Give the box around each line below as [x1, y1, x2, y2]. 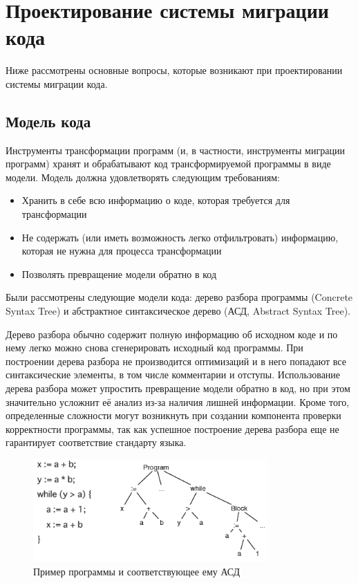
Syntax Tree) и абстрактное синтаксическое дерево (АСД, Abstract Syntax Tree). [6, 304, 350, 318]
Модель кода [6, 110, 91, 131]
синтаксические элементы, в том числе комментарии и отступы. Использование [6, 367, 341, 382]
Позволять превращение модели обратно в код [21, 266, 217, 281]
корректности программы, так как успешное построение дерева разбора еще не [6, 421, 339, 436]
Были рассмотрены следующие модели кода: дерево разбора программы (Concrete [6, 290, 353, 304]
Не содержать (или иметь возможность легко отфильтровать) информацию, [21, 230, 339, 244]
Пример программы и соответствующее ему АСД [33, 564, 241, 578]
